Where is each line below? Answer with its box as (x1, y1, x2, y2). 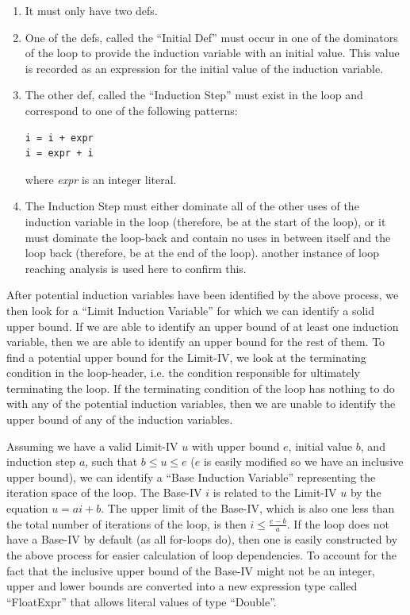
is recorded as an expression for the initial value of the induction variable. (25, 60, 384, 76)
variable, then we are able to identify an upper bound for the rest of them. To (6, 333, 385, 350)
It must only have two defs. (25, 2, 158, 18)
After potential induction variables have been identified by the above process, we (6, 286, 399, 303)
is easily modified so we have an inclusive (203, 453, 404, 470)
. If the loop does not (286, 515, 390, 532)
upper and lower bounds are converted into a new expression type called (6, 578, 358, 594)
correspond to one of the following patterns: (25, 102, 238, 118)
